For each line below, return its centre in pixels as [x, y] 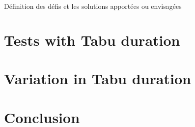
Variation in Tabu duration [97, 79]
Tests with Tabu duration [92, 40]
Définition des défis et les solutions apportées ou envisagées [93, 6]
